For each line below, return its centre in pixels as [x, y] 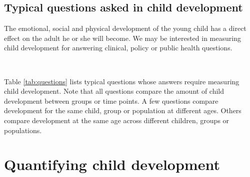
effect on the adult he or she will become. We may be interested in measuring [122, 38]
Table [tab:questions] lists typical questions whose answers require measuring [122, 81]
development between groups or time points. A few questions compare [111, 100]
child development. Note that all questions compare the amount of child [114, 91]
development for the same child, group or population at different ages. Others [123, 110]
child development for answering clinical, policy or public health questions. [118, 48]
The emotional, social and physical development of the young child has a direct [125, 28]
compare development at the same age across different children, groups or [117, 120]
